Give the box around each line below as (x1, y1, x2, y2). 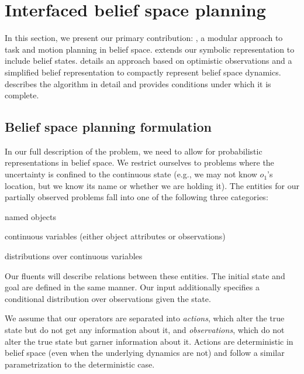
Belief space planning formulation (5, 118, 212, 136)
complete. (5, 89, 39, 101)
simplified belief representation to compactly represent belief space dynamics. (5, 66, 281, 78)
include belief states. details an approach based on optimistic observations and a (5, 54, 292, 67)
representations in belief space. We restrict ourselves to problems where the (5, 156, 274, 169)
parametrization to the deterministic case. (5, 358, 155, 370)
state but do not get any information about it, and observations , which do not (5, 324, 285, 336)
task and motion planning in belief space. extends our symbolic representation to (5, 43, 295, 55)
